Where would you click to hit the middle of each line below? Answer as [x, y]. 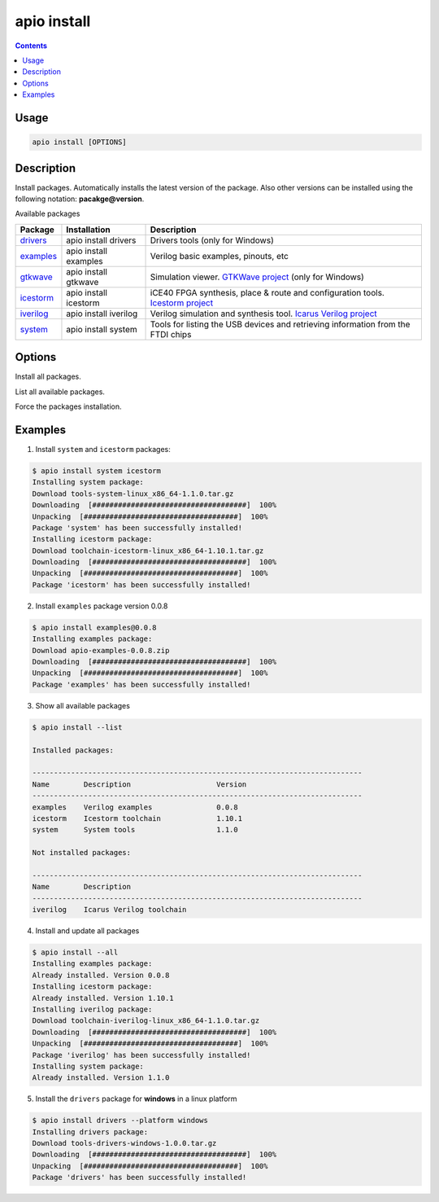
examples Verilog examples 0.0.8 [135, 807]
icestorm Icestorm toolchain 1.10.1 [137, 818]
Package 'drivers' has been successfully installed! [139, 1178]
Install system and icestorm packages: [103, 449]
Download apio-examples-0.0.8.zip [101, 650]
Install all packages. [48, 377]
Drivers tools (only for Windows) [212, 240]
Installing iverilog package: [92, 1009]
